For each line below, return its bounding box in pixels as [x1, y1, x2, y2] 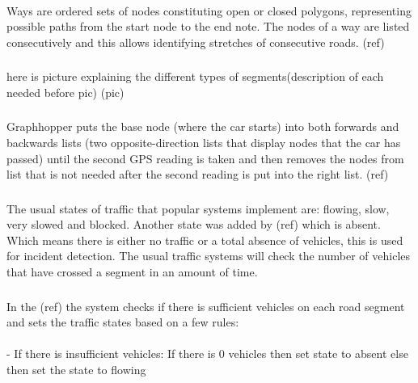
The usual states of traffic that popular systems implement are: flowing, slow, [6, 200, 390, 217]
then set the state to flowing [6, 360, 146, 377]
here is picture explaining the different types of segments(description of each [6, 68, 384, 85]
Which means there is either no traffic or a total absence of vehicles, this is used [6, 231, 403, 248]
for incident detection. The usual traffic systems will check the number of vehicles [6, 247, 410, 264]
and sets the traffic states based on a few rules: [6, 314, 239, 330]
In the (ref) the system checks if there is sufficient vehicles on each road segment [6, 297, 405, 314]
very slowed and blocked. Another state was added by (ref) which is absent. [6, 216, 381, 233]
